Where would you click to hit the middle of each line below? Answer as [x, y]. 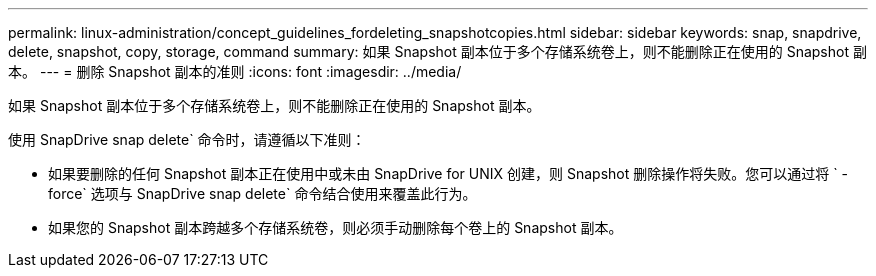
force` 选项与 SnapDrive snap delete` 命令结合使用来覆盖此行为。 [262, 193]
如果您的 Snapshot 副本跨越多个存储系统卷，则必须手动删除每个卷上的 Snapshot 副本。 [335, 227]
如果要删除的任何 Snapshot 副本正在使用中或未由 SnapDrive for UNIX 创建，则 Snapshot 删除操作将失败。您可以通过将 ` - [448, 173]
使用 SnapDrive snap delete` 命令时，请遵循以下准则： [187, 139]
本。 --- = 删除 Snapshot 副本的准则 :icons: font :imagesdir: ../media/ [235, 71]
